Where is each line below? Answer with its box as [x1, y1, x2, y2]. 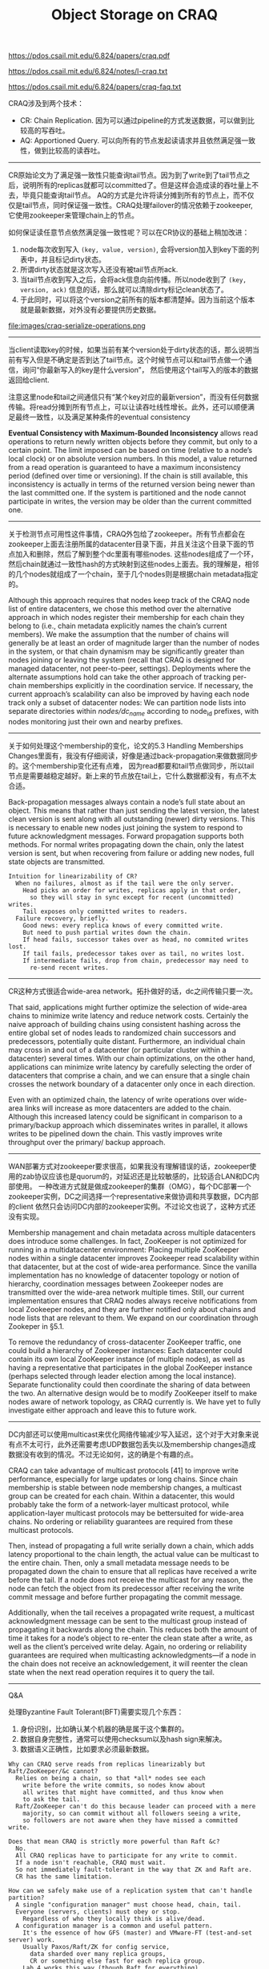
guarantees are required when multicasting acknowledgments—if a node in [8, 1650, 256, 1660]
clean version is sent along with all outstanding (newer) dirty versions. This [8, 813, 255, 824]
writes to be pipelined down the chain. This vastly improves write [8, 1128, 223, 1138]
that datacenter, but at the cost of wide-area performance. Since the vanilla [8, 1262, 258, 1271]
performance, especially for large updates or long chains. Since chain [8, 1474, 239, 1483]
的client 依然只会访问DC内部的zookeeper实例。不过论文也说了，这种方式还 [8, 1201, 256, 1211]
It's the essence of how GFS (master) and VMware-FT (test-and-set [22, 1929, 252, 1937]
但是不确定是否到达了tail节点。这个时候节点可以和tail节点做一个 [35, 355, 246, 365]
